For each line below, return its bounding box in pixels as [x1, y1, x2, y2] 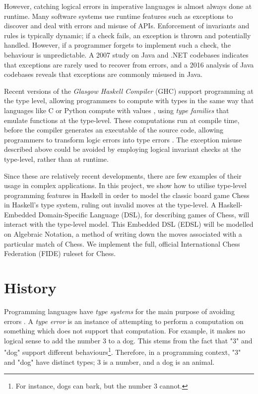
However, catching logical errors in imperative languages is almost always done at [4, 1, 252, 11]
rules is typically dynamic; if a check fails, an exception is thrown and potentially [4, 30, 251, 40]
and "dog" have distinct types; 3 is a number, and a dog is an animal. [4, 356, 215, 367]
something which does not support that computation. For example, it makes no [4, 326, 245, 336]
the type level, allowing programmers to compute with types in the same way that [4, 95, 254, 106]
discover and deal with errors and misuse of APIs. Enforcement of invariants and [4, 20, 250, 31]
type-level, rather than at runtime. [4, 153, 109, 164]
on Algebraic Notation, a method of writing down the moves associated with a [4, 229, 242, 239]
